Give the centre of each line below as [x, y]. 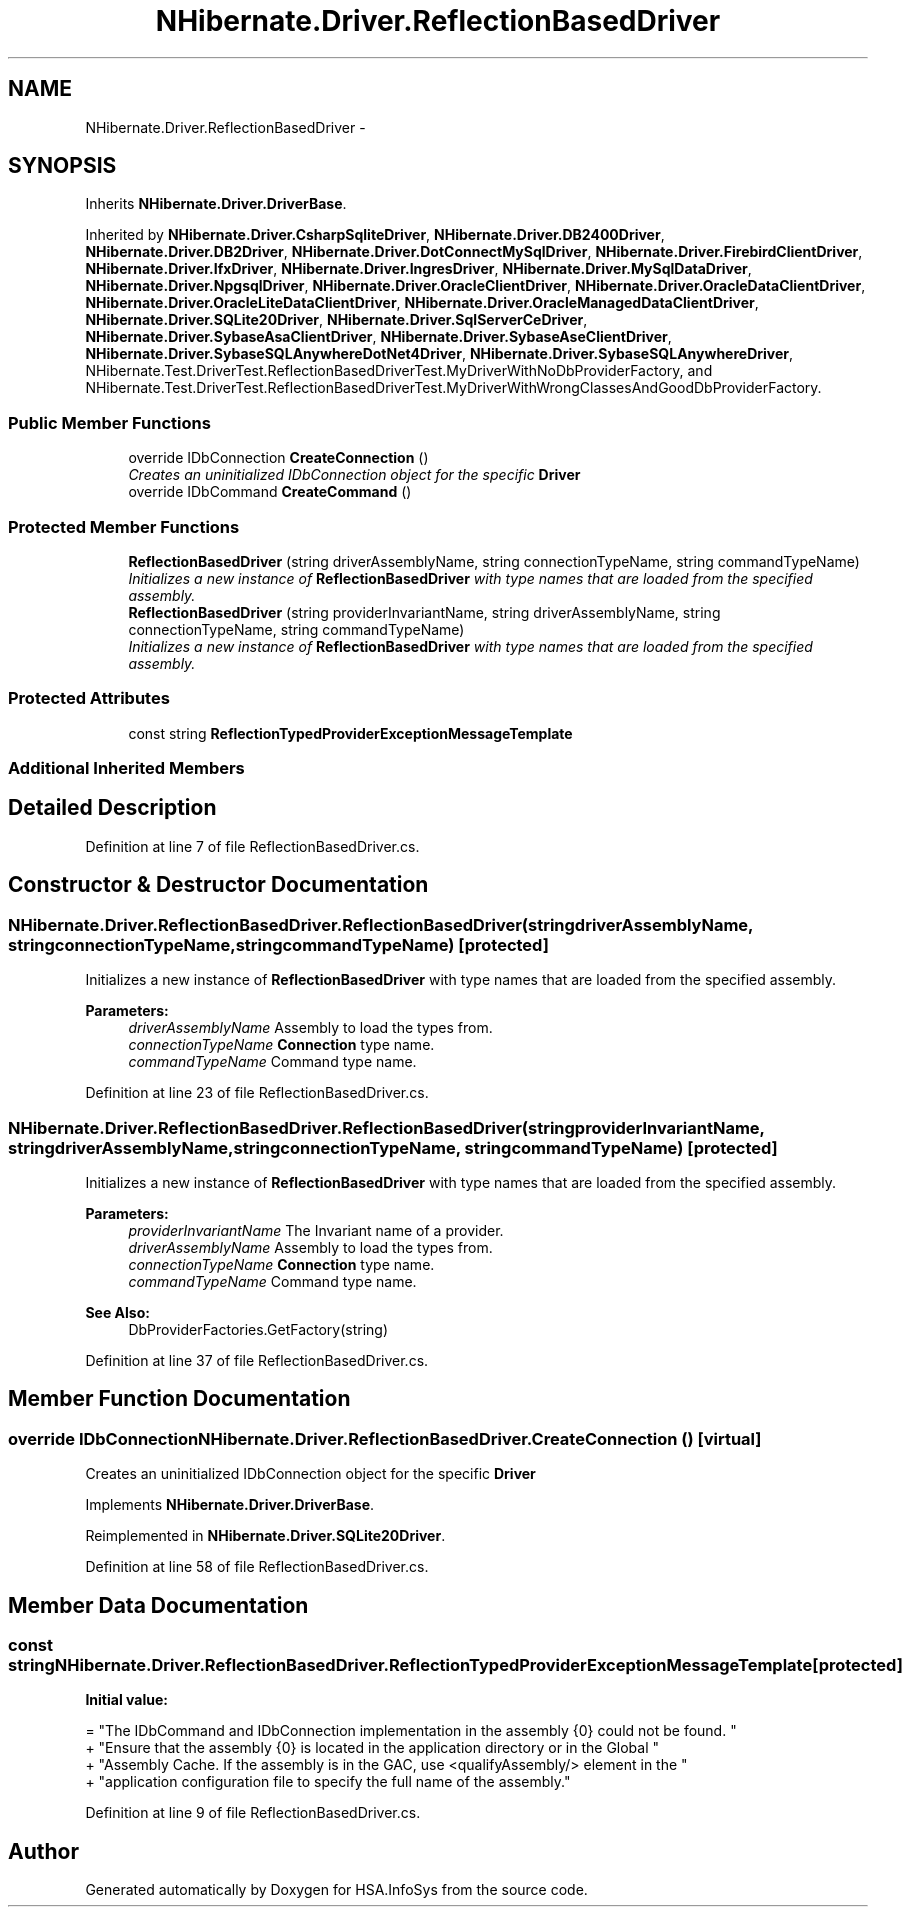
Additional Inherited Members [126, 768]
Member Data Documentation [158, 1605]
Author [43, 1851]
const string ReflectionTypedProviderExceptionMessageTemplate [350, 733]
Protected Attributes [89, 698]
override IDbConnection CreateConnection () [278, 458]
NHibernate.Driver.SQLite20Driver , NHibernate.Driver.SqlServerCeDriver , [336, 320]
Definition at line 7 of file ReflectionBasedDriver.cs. [252, 846]
